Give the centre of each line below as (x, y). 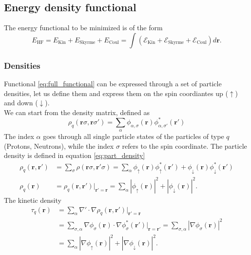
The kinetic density (33, 200)
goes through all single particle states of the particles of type (134, 136)
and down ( (21, 103)
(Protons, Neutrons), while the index (59, 146)
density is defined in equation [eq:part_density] (75, 155)
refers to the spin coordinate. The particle (184, 146)
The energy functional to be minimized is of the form (83, 28)
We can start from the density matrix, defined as (77, 112)
